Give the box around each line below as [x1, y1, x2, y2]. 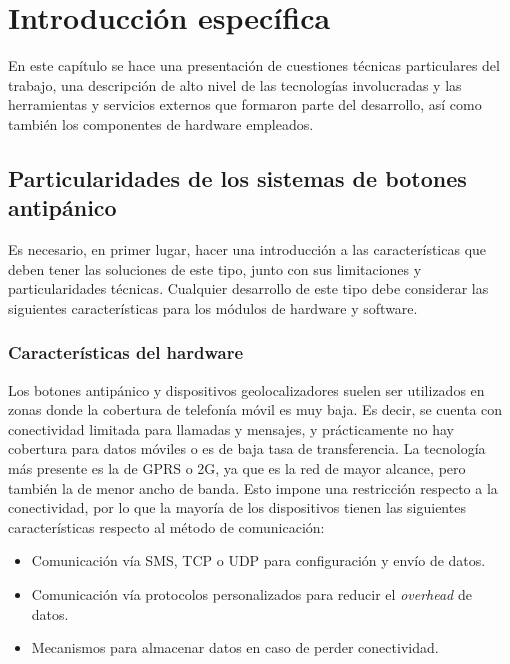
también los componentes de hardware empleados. [8, 113, 314, 134]
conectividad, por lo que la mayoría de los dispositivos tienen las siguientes [8, 497, 466, 518]
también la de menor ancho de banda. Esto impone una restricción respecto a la [8, 477, 498, 498]
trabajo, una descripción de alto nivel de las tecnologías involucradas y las [8, 74, 462, 95]
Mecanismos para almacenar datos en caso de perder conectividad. [31, 637, 439, 658]
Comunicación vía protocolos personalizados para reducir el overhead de [31, 584, 472, 605]
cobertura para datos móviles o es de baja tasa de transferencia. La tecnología [8, 438, 486, 459]
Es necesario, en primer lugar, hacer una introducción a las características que [8, 239, 487, 260]
